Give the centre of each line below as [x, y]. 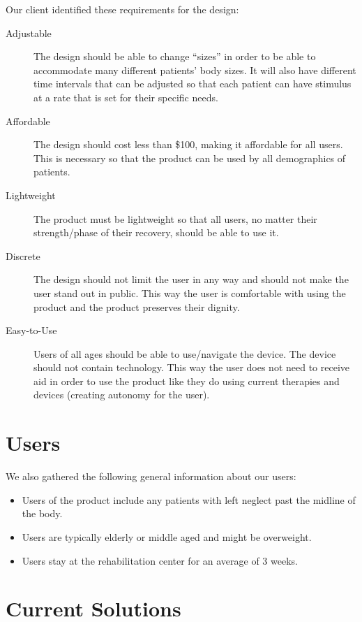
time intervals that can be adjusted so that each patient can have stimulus [193, 84]
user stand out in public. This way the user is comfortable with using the [190, 292]
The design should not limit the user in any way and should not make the [191, 279]
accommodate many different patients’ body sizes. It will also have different [195, 70]
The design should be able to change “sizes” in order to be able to [175, 56]
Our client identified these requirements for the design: [122, 9]
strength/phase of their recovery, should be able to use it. [156, 232]
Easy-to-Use [31, 330]
